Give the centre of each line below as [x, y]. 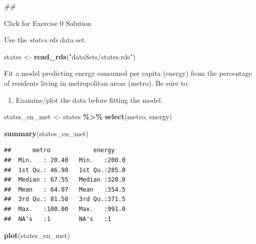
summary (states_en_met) [46, 133]
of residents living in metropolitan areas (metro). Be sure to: [97, 83]
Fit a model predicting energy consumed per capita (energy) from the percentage [128, 73]
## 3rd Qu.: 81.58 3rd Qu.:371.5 [65, 199]
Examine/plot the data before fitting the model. [89, 100]
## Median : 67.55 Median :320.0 [65, 180]
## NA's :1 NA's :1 [58, 219]
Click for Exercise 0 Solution [48, 23]
